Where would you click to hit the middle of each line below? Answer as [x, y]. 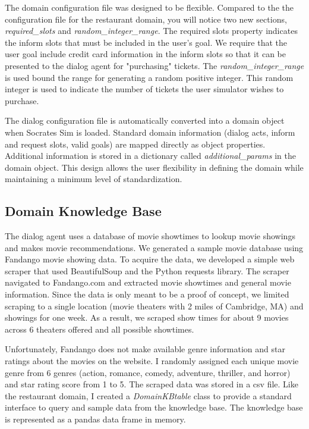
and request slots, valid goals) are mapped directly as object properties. [135, 144]
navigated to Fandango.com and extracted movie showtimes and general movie [148, 282]
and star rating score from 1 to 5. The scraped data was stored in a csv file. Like [152, 384]
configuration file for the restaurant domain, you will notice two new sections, [146, 19]
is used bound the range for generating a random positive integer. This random [149, 77]
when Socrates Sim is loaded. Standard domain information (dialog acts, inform [150, 132]
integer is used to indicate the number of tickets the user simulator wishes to [144, 89]
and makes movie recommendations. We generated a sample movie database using [154, 247]
